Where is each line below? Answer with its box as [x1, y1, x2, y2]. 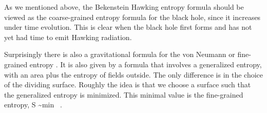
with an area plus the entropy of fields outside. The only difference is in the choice [4, 69, 263, 80]
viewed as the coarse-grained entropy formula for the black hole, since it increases [4, 11, 261, 22]
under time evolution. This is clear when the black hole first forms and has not [4, 22, 252, 32]
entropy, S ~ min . [4, 99, 62, 110]
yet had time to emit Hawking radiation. [4, 31, 132, 42]
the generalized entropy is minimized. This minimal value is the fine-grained [4, 89, 243, 100]
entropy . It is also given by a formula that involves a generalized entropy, [29, 59, 262, 69]
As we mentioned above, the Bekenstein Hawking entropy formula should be [4, 2, 244, 12]
